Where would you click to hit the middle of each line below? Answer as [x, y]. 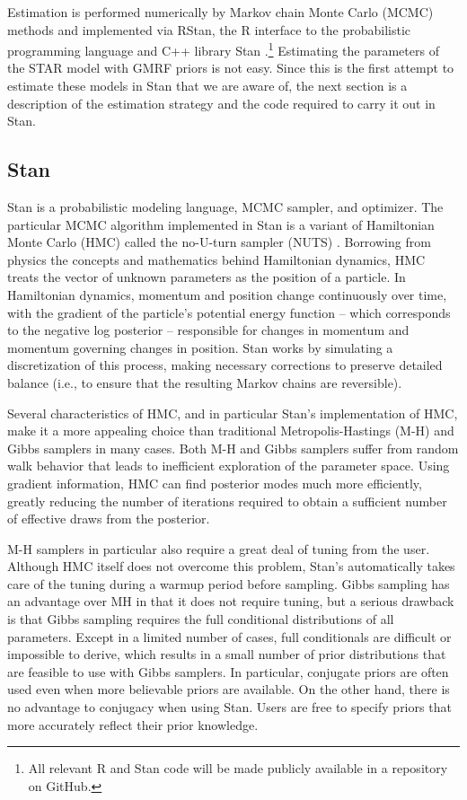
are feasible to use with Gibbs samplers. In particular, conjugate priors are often [228, 671]
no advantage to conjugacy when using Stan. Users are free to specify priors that [229, 707]
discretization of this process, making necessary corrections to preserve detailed [225, 365]
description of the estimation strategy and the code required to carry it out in [221, 103]
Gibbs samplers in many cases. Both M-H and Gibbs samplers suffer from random [233, 448]
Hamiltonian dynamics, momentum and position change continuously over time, [227, 294]
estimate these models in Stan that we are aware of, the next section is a [207, 86]
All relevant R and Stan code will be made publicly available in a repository [238, 768]
